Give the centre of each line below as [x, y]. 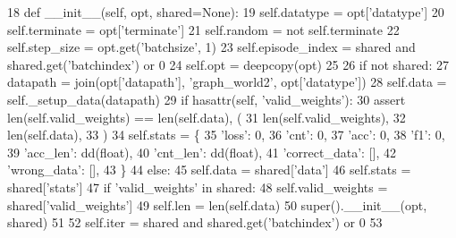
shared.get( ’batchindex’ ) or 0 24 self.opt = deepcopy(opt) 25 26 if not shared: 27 [228, 64]
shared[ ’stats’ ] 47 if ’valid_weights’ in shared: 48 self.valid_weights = [198, 187]
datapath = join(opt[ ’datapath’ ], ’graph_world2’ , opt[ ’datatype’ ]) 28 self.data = [227, 82]
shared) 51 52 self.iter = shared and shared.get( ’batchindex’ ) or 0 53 [195, 222]
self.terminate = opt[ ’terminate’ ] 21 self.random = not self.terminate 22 [203, 29]
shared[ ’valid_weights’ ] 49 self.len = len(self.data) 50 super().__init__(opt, [217, 204]
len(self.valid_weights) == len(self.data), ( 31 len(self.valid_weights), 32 [207, 117]
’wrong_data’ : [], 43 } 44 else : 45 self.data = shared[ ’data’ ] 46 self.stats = [209, 170]
